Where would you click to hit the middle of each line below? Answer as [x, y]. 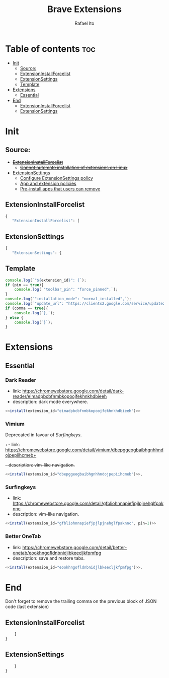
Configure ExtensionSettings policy [56, 178]
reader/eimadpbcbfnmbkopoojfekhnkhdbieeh [60, 396]
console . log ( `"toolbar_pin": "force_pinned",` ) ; [66, 290]
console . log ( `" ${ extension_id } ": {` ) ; [46, 280]
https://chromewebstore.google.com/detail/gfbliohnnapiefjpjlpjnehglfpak [88, 503]
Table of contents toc [50, 49]
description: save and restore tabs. [49, 558]
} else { [14, 318]
